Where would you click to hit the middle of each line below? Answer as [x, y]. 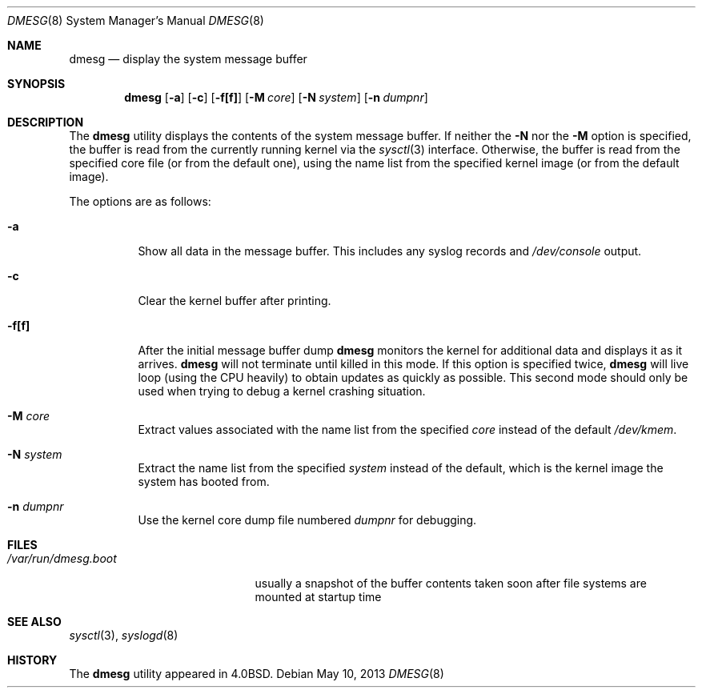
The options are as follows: [140, 201]
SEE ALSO [34, 622]
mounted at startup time [318, 597]
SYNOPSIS [36, 84]
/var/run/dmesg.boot [62, 558]
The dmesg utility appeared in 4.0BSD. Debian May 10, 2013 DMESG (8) [257, 674]
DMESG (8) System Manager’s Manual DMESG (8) [136, 20]
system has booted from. [204, 481]
